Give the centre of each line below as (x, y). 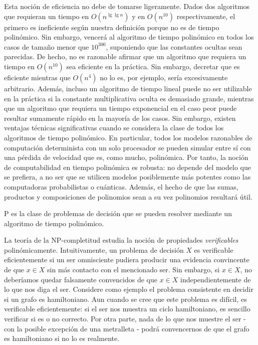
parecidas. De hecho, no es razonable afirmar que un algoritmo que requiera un (125, 56)
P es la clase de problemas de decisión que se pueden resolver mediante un (118, 213)
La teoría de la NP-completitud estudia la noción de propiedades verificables (121, 240)
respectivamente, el (206, 16)
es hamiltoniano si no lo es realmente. (62, 338)
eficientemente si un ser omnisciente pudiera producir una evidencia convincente (127, 260)
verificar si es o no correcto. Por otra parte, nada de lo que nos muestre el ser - (125, 319)
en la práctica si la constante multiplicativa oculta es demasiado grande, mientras (129, 98)
